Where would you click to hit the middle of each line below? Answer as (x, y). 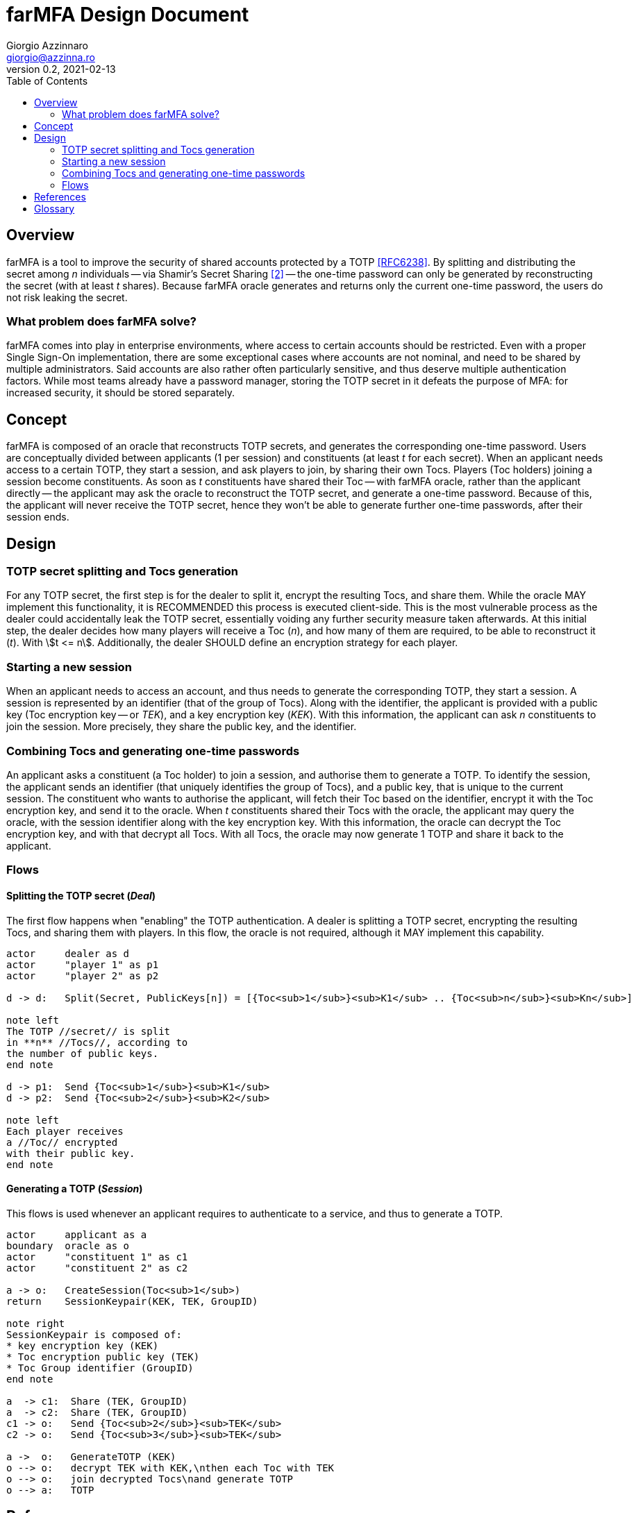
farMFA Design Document (128, 15)
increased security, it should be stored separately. (120, 393)
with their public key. (71, 1153)
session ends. (38, 517)
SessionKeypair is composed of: (94, 1334)
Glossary (55, 208)
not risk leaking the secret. (67, 297)
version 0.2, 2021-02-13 (61, 69)
